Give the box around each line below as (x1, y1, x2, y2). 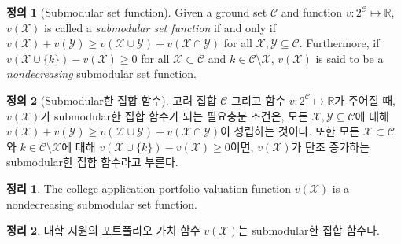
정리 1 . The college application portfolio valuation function (6, 179, 292, 196)
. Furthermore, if (299, 35, 380, 51)
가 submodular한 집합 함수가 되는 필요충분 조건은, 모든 (40, 107, 308, 124)
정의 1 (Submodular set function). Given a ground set (6, 4, 267, 20)
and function (281, 4, 343, 20)
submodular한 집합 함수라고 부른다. (6, 153, 178, 170)
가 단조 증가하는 (291, 138, 370, 154)
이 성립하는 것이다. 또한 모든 (220, 123, 360, 139)
